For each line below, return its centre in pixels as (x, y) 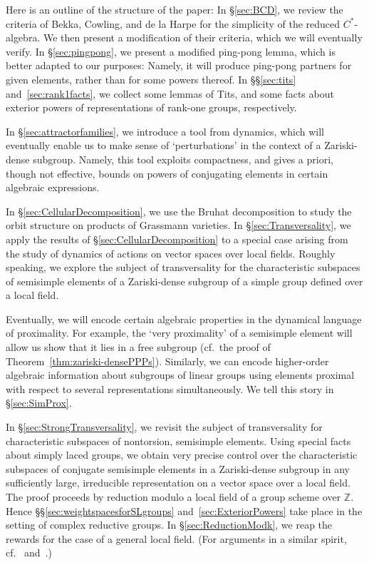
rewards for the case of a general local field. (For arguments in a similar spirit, (176, 538)
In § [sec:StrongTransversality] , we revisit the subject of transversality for (164, 427)
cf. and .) (29, 553)
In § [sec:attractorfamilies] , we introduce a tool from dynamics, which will (165, 131)
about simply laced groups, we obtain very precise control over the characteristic (182, 455)
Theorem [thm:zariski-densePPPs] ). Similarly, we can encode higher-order (167, 361)
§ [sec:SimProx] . (39, 403)
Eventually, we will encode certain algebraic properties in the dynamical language (184, 319)
